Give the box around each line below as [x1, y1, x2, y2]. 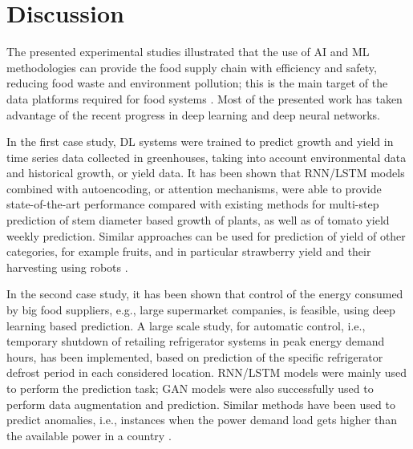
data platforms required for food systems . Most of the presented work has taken [6, 90, 403, 107]
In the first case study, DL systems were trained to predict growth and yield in [6, 133, 394, 150]
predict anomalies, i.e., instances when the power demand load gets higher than [6, 411, 397, 428]
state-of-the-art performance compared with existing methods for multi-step [6, 196, 379, 212]
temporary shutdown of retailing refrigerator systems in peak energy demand [6, 333, 385, 350]
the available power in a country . [6, 427, 172, 443]
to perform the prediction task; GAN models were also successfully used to [6, 380, 374, 396]
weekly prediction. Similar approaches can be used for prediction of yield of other [6, 227, 406, 244]
